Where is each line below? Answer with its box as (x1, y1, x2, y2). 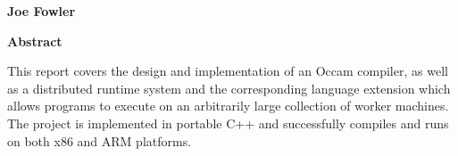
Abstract (7, 31, 62, 50)
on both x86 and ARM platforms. (7, 131, 192, 150)
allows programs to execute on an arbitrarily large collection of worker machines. (7, 96, 449, 115)
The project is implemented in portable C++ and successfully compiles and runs (7, 113, 449, 132)
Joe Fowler (7, 2, 76, 20)
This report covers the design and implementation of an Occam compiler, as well (7, 62, 448, 80)
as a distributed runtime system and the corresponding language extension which (7, 78, 451, 97)
